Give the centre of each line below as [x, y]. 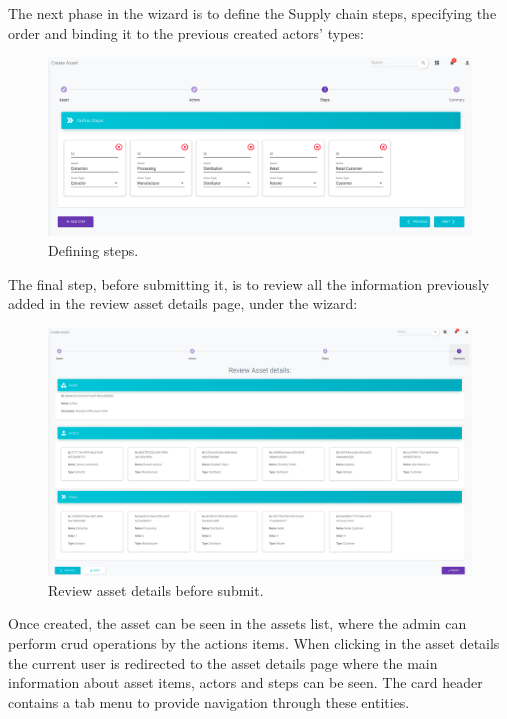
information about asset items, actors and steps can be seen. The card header [245, 682]
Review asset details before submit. [156, 589]
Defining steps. [93, 250]
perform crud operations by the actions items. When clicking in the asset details [254, 643]
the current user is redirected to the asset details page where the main [223, 662]
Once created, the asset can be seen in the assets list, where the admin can [237, 623]
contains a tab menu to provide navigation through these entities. [209, 701]
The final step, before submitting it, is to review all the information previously [249, 283]
